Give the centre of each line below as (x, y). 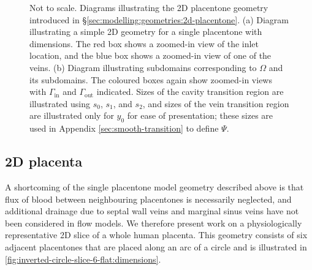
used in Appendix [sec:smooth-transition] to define (124, 128)
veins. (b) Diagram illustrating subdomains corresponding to (143, 67)
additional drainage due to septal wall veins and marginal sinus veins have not (152, 211)
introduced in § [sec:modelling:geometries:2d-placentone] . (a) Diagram (159, 19)
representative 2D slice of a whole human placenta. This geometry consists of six (156, 235)
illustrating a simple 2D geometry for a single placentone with (146, 32)
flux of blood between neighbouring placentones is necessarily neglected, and (148, 199)
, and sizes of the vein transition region (216, 103)
